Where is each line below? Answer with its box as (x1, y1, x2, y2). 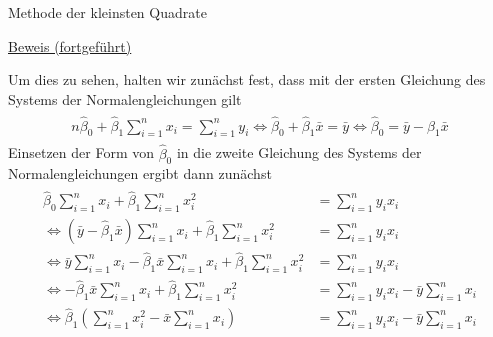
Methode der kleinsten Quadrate (8, 2, 207, 22)
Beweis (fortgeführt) (8, 35, 132, 56)
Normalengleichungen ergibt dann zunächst (8, 163, 272, 184)
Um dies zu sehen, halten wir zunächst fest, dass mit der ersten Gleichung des (8, 69, 486, 90)
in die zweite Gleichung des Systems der (176, 142, 422, 163)
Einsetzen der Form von (8, 142, 154, 163)
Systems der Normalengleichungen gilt (8, 88, 242, 109)
